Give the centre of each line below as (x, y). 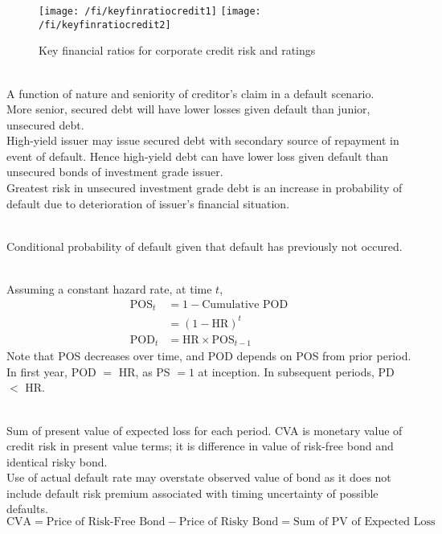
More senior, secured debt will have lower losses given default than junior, (188, 109)
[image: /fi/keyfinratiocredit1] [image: (150, 11)
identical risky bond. (57, 461)
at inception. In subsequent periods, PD (296, 371)
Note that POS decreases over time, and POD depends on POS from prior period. (209, 356)
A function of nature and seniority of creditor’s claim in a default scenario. (190, 93)
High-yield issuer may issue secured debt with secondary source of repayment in (203, 140)
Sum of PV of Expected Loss (364, 522)
